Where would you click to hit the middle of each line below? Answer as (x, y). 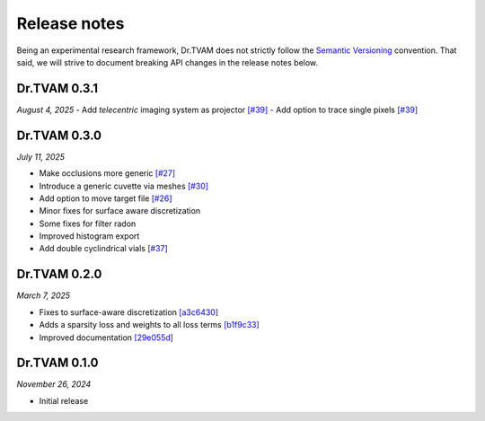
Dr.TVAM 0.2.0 (59, 274)
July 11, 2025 (41, 156)
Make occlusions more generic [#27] (107, 173)
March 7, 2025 (44, 295)
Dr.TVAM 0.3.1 (57, 88)
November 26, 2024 (54, 384)
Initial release (64, 400)
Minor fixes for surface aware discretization (120, 211)
